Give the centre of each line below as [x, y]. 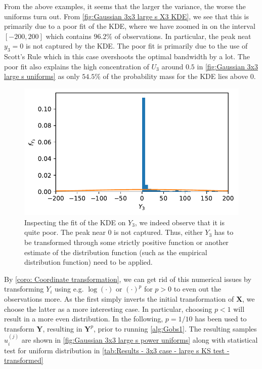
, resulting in [62, 328]
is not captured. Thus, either [158, 232]
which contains [69, 36]
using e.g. [69, 289]
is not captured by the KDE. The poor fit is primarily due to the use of [137, 46]
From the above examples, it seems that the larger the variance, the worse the [125, 6]
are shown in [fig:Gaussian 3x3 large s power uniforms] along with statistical [140, 340]
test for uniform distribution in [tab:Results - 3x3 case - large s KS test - [117, 350]
